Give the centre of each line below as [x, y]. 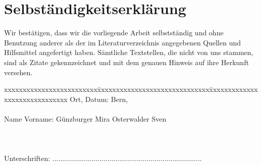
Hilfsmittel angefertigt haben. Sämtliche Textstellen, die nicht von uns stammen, [129, 52]
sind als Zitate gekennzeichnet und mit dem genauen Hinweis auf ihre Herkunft [126, 62]
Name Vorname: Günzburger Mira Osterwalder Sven [85, 118]
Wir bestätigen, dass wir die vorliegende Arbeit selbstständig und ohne [114, 33]
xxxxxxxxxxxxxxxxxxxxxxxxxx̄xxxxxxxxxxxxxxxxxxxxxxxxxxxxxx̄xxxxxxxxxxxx [131, 89]
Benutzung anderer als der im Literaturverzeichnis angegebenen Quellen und [123, 42]
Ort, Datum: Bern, [99, 99]
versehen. [18, 72]
